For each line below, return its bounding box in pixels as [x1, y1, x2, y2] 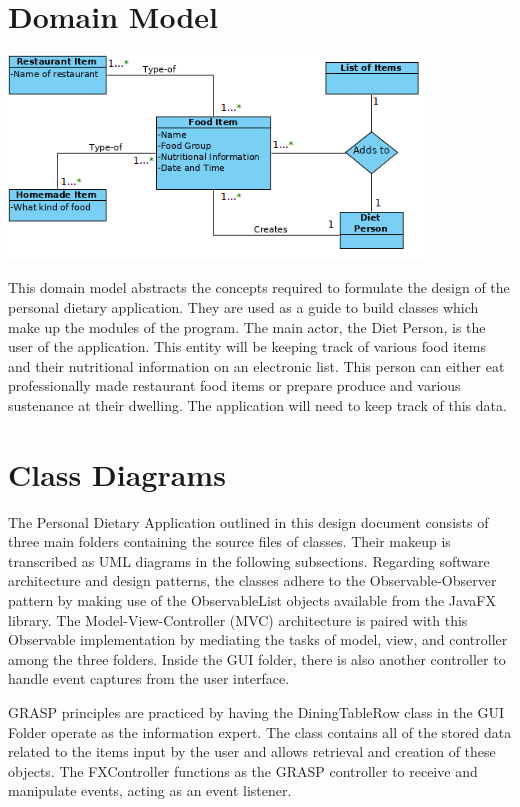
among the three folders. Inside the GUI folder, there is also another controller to [8, 648, 506, 669]
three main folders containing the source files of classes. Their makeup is [8, 531, 451, 552]
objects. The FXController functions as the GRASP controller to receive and [8, 760, 478, 781]
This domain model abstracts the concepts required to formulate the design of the [8, 277, 510, 298]
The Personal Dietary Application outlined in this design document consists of [8, 511, 489, 532]
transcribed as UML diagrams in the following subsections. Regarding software [8, 550, 490, 571]
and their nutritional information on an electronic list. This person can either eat [8, 355, 505, 376]
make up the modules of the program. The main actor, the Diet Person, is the [8, 316, 486, 337]
